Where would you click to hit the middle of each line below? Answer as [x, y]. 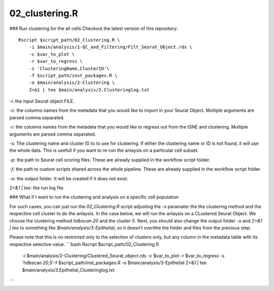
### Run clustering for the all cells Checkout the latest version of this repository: [94, 28]
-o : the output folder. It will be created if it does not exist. [69, 178]
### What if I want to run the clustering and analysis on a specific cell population [94, 197]
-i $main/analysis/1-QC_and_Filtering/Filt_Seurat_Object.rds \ [110, 47]
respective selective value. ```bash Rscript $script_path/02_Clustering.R [84, 244]
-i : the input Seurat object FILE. [42, 101]
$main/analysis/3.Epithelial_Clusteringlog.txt [68, 270]
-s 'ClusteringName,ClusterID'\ [69, 68]
